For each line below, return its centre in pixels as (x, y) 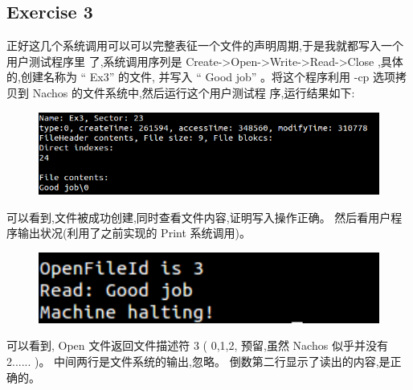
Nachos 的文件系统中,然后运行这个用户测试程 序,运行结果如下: (194, 92)
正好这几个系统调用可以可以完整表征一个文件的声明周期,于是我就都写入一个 (205, 45)
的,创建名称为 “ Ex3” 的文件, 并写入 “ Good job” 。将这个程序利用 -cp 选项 (201, 77)
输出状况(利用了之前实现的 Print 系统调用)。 (134, 233)
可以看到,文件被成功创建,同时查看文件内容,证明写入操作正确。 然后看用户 (199, 217)
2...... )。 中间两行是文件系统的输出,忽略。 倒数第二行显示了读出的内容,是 (198, 361)
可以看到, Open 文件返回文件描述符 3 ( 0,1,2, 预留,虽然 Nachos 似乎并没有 (197, 345)
